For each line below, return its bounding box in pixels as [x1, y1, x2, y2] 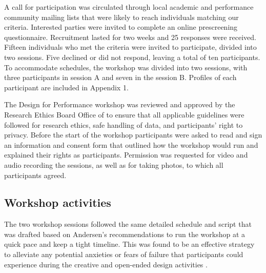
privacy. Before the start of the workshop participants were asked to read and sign [4, 129, 262, 140]
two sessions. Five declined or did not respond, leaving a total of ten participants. [4, 51, 260, 62]
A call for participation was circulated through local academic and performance [4, 2, 254, 12]
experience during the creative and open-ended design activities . [4, 259, 208, 269]
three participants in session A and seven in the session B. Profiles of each [4, 72, 237, 83]
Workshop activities [4, 194, 111, 210]
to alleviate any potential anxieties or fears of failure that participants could [4, 249, 243, 260]
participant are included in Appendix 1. [4, 82, 129, 92]
